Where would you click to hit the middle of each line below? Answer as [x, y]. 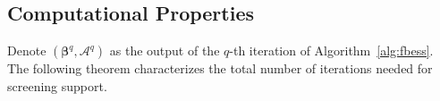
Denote [27, 50]
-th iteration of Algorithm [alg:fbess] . [331, 50]
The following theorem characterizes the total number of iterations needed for [220, 68]
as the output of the [165, 50]
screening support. [57, 85]
